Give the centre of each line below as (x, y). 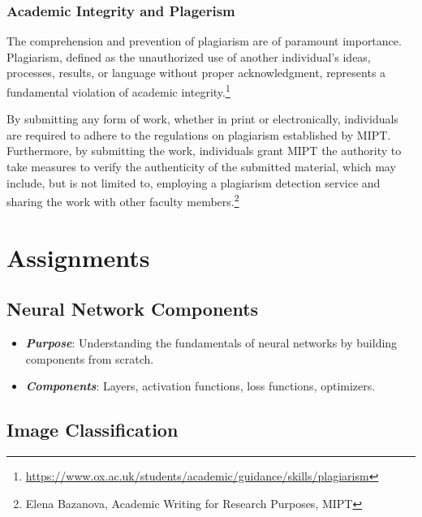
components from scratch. (90, 358)
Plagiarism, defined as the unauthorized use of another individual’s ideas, (189, 56)
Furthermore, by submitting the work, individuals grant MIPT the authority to (204, 151)
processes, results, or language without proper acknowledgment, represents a (196, 73)
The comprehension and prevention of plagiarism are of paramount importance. (204, 41)
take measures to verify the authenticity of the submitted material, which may (201, 167)
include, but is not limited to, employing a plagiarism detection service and (194, 182)
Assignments (78, 257)
